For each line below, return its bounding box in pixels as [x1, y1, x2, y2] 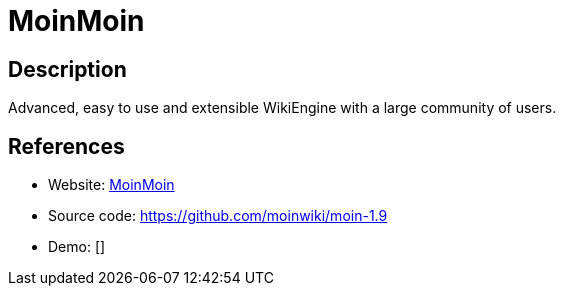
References [8, 133, 125, 159]
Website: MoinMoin [48, 176, 175, 194]
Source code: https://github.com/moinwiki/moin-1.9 [48, 207, 388, 225]
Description [8, 56, 127, 82]
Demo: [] [48, 238, 106, 256]
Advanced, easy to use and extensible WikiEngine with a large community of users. [8, 99, 557, 117]
